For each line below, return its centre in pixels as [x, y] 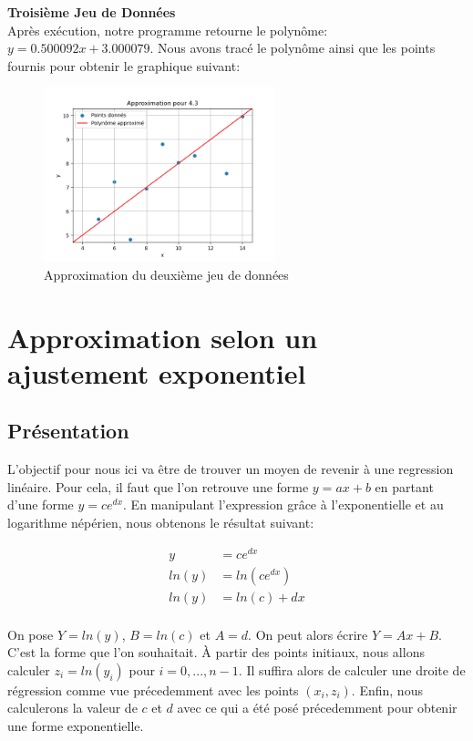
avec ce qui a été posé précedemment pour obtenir [317, 708]
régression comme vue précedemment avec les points [153, 690]
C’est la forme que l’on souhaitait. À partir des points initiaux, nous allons [216, 652]
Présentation [68, 431]
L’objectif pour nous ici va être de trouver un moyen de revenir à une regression [231, 469]
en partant [404, 486]
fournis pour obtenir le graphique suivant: [124, 65]
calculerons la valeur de [72, 708]
